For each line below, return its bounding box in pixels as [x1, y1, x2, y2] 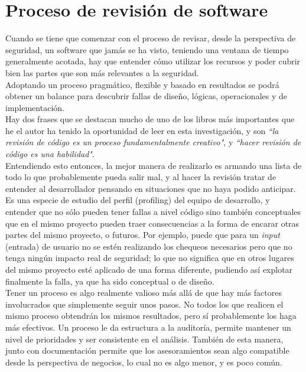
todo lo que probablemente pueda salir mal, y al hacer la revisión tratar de [5, 171, 276, 183]
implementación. [5, 101, 64, 113]
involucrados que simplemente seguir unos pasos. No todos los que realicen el [5, 298, 284, 310]
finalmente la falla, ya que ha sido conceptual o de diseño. [5, 275, 214, 287]
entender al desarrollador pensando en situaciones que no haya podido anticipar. [5, 182, 296, 194]
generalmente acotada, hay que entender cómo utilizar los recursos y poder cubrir [5, 55, 301, 67]
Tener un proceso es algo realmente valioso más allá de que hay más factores [5, 286, 282, 299]
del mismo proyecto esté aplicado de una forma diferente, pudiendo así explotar [5, 263, 293, 275]
